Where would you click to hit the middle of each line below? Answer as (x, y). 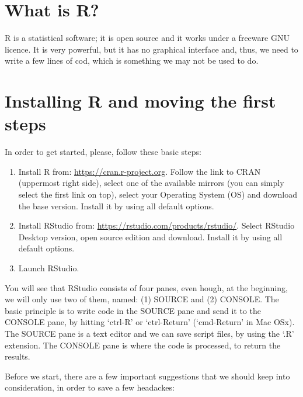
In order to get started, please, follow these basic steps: (103, 152)
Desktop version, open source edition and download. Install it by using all (150, 237)
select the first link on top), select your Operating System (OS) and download (158, 194)
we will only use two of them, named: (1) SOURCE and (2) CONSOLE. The (142, 299)
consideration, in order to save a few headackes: (90, 387)
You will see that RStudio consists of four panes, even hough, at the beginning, (146, 287)
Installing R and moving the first (140, 101)
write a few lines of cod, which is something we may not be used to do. (132, 61)
